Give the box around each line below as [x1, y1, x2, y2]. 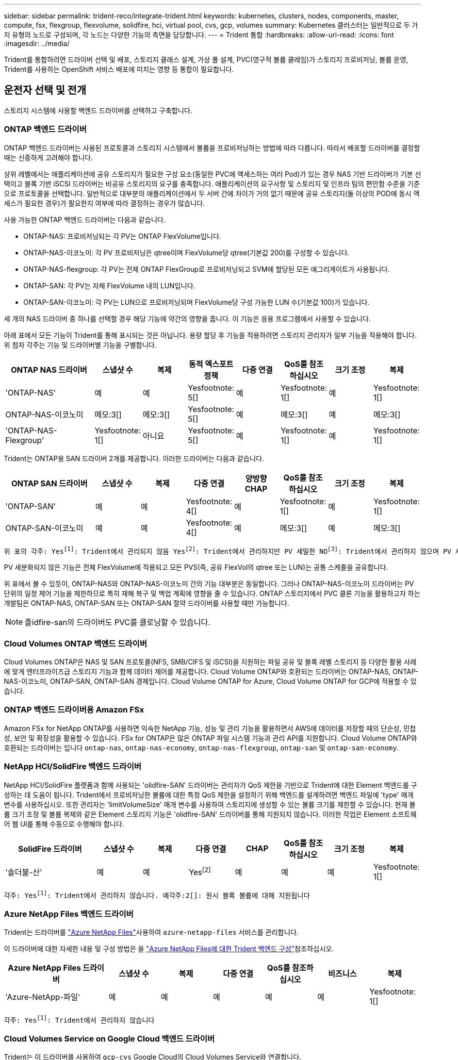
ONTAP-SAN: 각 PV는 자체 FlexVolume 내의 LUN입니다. [23, 281, 196, 290]
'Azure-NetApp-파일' [5, 992, 81, 1002]
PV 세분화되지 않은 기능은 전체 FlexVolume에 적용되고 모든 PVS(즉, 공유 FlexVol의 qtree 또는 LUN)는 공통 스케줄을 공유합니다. [4, 563, 388, 572]
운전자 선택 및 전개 [4, 84, 86, 97]
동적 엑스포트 [188, 359, 234, 369]
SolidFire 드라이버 [18, 844, 82, 854]
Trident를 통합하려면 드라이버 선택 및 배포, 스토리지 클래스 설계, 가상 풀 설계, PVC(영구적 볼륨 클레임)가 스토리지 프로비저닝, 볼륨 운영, [4, 55, 409, 64]
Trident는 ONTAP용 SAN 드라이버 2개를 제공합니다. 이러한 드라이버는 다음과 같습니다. [4, 454, 264, 463]
